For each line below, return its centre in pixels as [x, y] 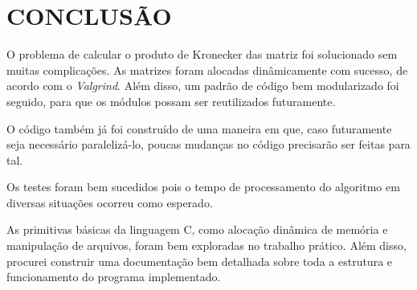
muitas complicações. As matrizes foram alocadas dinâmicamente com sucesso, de [207, 69]
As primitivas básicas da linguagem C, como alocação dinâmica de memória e [197, 229]
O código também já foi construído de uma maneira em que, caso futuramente [199, 128]
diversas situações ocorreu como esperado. [110, 202]
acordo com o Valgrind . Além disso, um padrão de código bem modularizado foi [203, 86]
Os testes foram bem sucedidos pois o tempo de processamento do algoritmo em [203, 187]
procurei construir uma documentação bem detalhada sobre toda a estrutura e [200, 261]
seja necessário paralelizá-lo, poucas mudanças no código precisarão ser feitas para [208, 144]
